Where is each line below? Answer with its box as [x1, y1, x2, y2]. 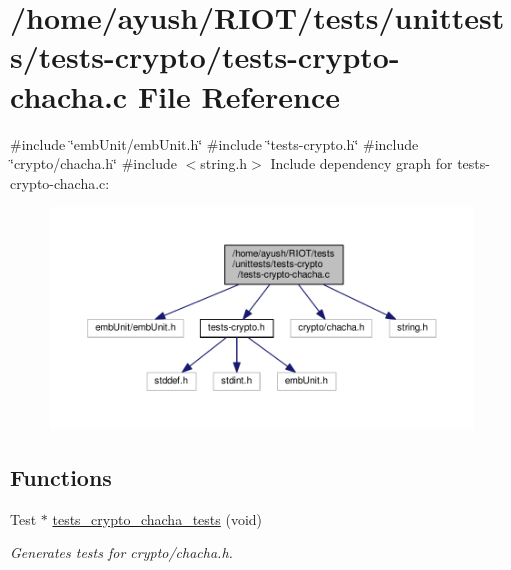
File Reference [137, 75, 340, 116]
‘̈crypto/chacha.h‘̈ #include [10, 153, 177, 174]
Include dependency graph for [270, 153, 453, 174]
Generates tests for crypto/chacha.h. [10, 542, 233, 563]
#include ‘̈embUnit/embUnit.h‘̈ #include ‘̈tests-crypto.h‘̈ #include [10, 133, 419, 154]
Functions [10, 461, 112, 492]
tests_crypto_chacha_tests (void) [52, 508, 263, 529]
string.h [200, 153, 248, 174]
